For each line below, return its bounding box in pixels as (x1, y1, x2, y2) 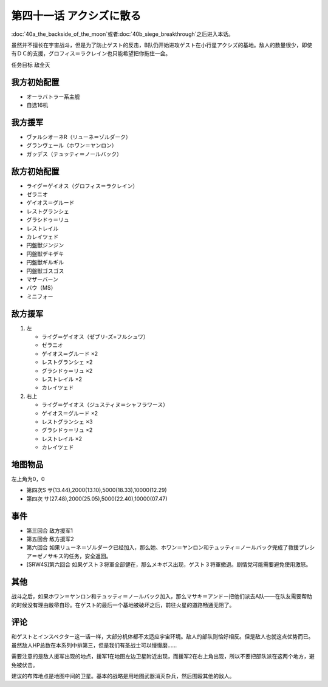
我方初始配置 (11, 77, 60, 87)
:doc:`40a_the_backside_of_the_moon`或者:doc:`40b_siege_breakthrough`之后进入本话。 (11, 30, 234, 38)
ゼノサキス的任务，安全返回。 (36, 552, 112, 559)
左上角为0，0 (11, 475, 45, 482)
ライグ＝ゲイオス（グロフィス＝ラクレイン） (26, 182, 138, 190)
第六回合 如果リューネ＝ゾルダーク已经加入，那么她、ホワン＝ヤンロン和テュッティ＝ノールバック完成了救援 (26, 544, 299, 551)
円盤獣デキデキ (26, 250, 64, 258)
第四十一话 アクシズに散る (11, 9, 142, 22)
